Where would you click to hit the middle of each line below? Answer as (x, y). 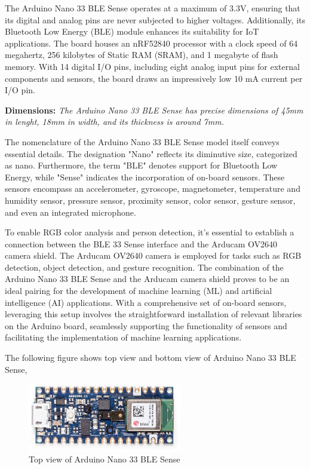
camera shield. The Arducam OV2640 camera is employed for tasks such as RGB (153, 255)
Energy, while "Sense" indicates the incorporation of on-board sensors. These (145, 177)
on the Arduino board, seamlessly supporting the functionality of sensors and (146, 325)
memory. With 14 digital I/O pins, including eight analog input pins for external (152, 66)
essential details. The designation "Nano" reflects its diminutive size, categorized (151, 153)
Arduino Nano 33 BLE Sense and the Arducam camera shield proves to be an (147, 279)
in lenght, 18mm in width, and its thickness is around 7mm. (114, 122)
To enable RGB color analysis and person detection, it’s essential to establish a (150, 232)
